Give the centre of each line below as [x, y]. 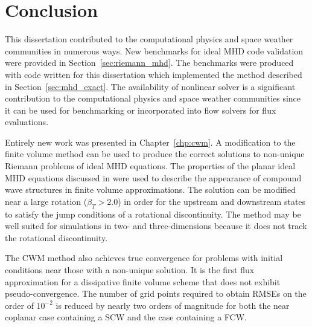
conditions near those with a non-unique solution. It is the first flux [130, 270]
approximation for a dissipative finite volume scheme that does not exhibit [143, 281]
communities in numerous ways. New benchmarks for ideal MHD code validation [154, 50]
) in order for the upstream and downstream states [212, 201]
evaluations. [27, 122]
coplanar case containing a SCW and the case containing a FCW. [126, 317]
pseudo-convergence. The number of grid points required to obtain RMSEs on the [156, 293]
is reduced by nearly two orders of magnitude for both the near [173, 305]
